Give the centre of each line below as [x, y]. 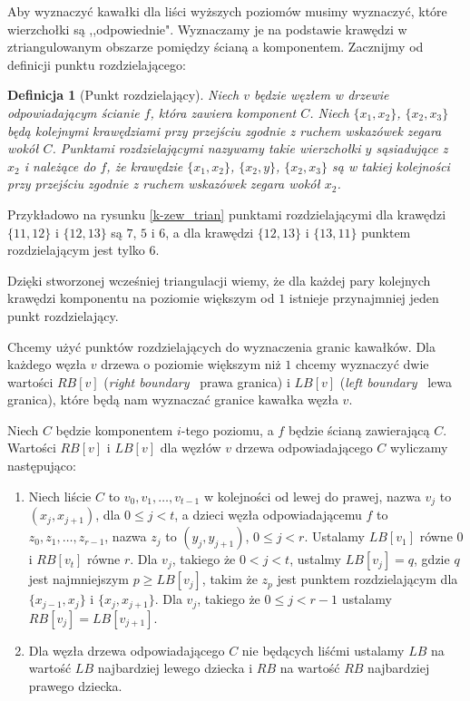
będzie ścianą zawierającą [359, 429]
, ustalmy [315, 559]
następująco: [42, 466]
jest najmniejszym [79, 579]
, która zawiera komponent [223, 112]
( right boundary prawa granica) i [197, 381]
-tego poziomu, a [227, 429]
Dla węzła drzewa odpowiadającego [127, 650]
